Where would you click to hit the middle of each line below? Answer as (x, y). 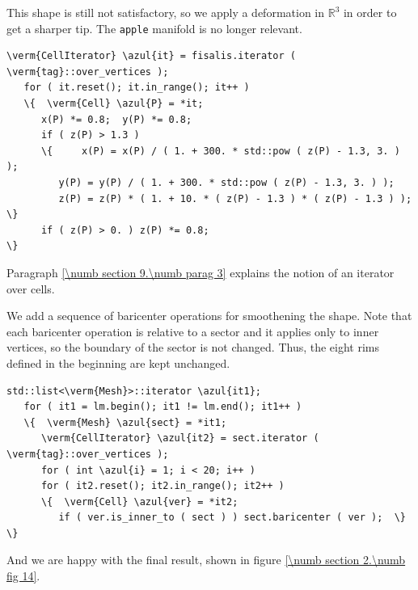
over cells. (31, 288)
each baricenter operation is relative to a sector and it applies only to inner (193, 331)
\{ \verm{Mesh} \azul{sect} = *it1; (125, 422)
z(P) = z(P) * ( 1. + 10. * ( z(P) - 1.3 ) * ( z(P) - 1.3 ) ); (235, 198)
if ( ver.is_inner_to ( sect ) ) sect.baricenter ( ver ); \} (232, 518)
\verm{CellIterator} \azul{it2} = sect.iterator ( (180, 438)
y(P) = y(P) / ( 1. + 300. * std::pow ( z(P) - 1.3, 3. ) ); (226, 183)
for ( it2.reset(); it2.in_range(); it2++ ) (163, 486)
